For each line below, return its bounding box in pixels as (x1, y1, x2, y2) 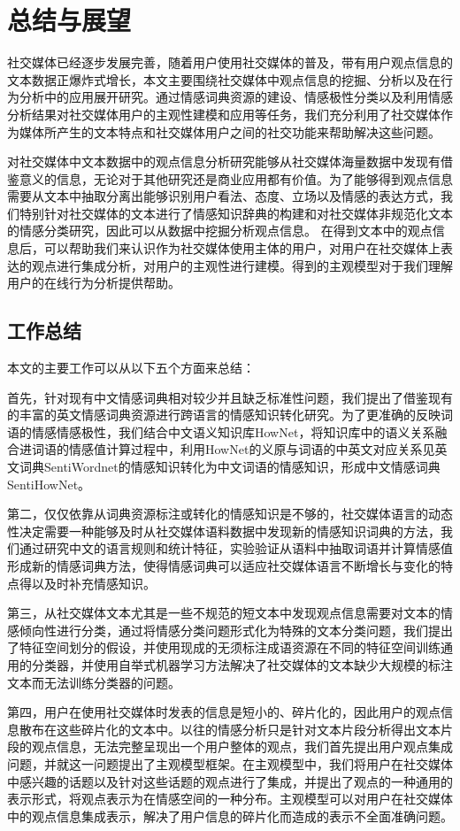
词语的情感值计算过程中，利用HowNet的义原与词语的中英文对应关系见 (31, 440, 435, 458)
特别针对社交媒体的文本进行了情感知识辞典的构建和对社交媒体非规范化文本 (19, 204, 453, 222)
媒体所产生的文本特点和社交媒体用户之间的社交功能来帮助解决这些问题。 (19, 122, 441, 141)
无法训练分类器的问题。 (43, 673, 180, 691)
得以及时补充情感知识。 (19, 573, 156, 592)
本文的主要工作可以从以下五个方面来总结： (7, 358, 255, 377)
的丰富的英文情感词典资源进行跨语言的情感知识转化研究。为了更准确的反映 (7, 405, 441, 424)
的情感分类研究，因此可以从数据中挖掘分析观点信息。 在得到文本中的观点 (7, 221, 433, 240)
